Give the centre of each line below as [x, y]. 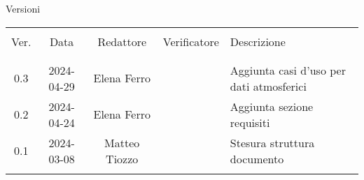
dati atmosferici [268, 86]
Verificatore [191, 41]
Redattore [122, 41]
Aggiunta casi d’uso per [288, 70]
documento [257, 158]
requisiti [250, 122]
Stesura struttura [272, 142]
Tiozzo [122, 158]
